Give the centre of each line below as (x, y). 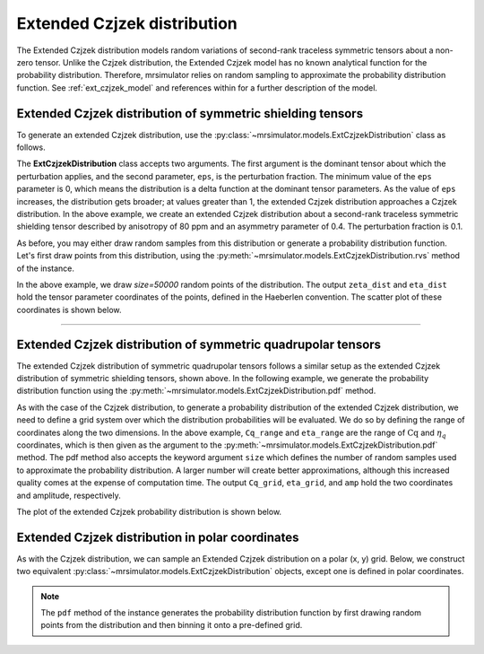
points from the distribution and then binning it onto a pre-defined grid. (172, 625)
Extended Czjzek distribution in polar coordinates (158, 537)
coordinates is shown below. (69, 310)
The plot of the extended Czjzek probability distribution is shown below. (149, 511)
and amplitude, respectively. (69, 495)
